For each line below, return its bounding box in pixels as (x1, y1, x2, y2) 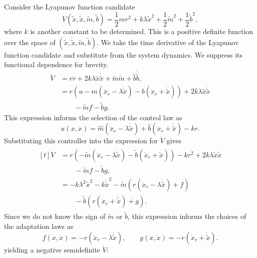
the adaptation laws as (4, 220, 74, 231)
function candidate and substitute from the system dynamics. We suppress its (4, 49, 242, 60)
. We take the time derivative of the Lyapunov (96, 37, 239, 47)
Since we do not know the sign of (4, 211, 106, 221)
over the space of (4, 37, 56, 47)
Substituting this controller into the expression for (4, 135, 158, 146)
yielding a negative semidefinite (4, 244, 100, 254)
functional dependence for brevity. (4, 59, 109, 70)
